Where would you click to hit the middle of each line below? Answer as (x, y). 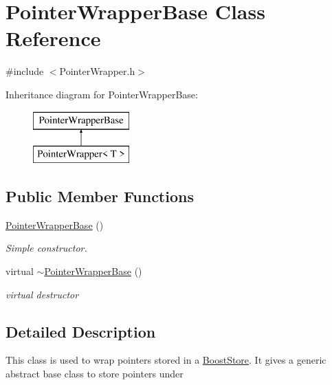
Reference (53, 38)
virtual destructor (42, 294)
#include (25, 71)
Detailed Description (81, 331)
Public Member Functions (100, 196)
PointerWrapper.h (97, 71)
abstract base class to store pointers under (95, 374)
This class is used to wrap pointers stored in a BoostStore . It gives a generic (166, 360)
